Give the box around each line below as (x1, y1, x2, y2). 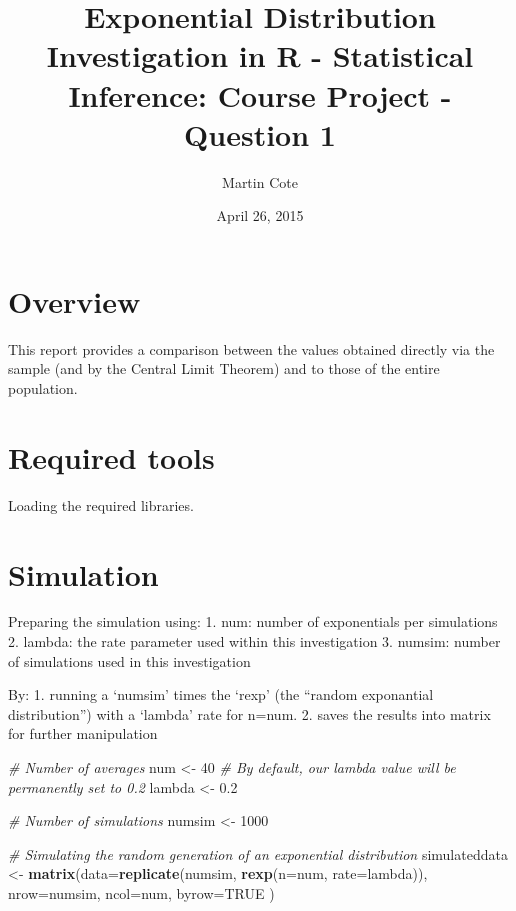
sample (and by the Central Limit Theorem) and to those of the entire (8, 358, 440, 379)
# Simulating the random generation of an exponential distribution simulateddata (8, 843, 508, 864)
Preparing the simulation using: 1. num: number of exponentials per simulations (8, 611, 498, 632)
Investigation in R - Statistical (46, 35, 474, 76)
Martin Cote (222, 171, 298, 192)
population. (8, 378, 78, 398)
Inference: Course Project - (68, 74, 452, 115)
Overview (8, 280, 141, 321)
